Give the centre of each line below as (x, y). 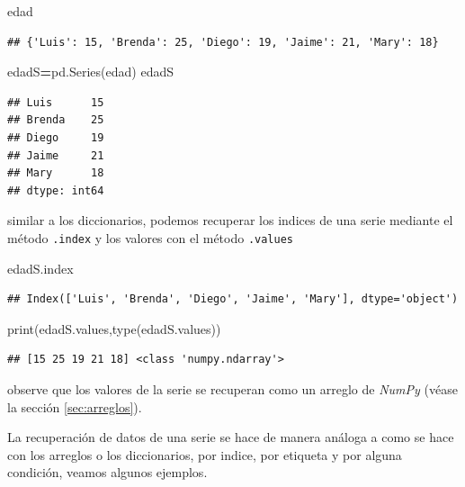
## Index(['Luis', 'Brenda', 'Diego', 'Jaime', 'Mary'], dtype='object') (233, 299)
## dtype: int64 (56, 190)
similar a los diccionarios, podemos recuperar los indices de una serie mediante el (230, 220)
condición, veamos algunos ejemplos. (107, 472)
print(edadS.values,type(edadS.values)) (114, 328)
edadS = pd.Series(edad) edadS (90, 72)
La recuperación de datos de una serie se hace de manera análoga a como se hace (231, 437)
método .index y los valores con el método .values (151, 237)
